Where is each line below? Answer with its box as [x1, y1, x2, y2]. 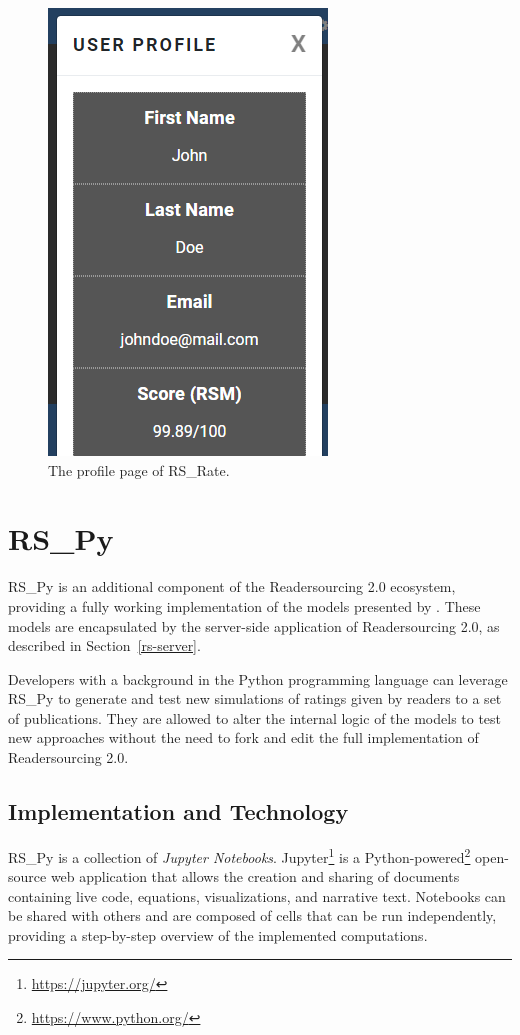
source [8, 866, 47, 887]
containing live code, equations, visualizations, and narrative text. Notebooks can [8, 885, 506, 906]
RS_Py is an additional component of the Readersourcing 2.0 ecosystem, [8, 576, 456, 597]
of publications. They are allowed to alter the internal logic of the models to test [8, 707, 502, 728]
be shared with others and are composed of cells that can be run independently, [8, 905, 497, 926]
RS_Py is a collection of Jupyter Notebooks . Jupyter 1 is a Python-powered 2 [8, 843, 471, 867]
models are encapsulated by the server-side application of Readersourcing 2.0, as [8, 615, 500, 636]
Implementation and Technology [8, 796, 349, 827]
